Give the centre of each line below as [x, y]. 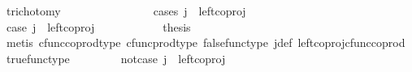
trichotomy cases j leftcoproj [126, 11]
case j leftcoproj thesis [98, 26]
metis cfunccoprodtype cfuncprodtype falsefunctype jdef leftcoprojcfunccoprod [206, 42]
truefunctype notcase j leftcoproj [116, 58]
